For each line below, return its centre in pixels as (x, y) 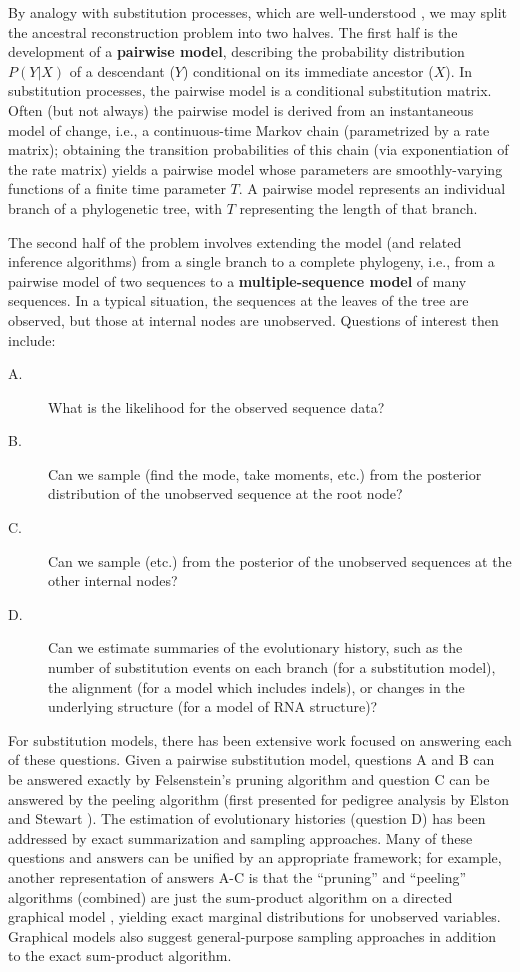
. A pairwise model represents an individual (372, 188)
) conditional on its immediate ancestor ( (308, 70)
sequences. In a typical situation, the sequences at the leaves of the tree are (238, 300)
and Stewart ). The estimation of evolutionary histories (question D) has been (247, 818)
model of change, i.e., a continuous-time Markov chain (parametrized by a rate (249, 129)
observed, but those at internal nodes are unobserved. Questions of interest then (253, 319)
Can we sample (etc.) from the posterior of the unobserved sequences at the (280, 560)
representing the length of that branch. (358, 207)
